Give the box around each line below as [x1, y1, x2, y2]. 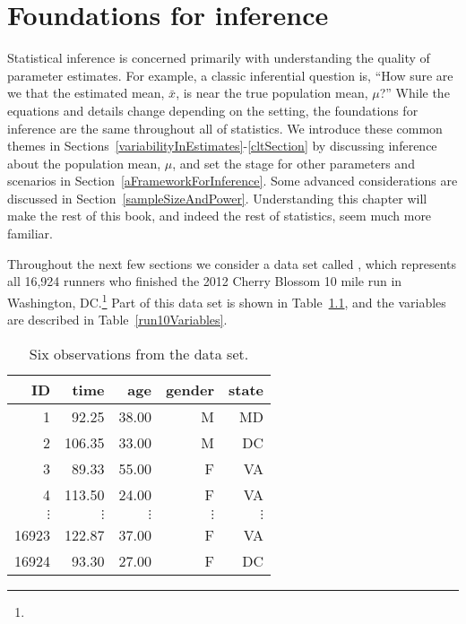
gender [165, 378, 215, 400]
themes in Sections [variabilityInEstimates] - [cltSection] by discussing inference [7, 136, 437, 155]
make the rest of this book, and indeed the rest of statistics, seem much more [7, 206, 432, 225]
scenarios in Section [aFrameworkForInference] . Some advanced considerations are [7, 171, 458, 190]
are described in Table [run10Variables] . [7, 310, 228, 329]
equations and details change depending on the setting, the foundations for [7, 100, 419, 119]
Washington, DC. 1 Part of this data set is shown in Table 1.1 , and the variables [7, 290, 446, 311]
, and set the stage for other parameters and [172, 153, 415, 172]
